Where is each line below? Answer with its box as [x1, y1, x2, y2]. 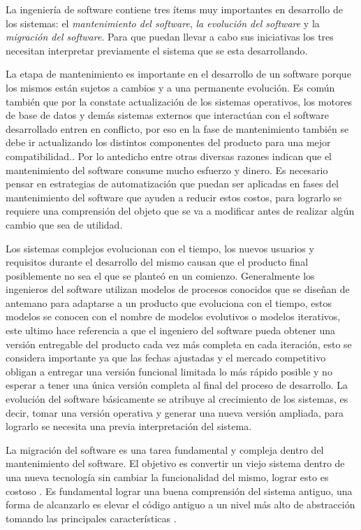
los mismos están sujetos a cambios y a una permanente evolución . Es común [6, 80, 335, 94]
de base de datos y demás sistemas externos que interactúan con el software [6, 108, 330, 122]
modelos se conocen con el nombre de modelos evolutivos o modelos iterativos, [6, 309, 341, 324]
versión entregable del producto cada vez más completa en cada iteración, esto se [6, 336, 352, 351]
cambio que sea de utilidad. [6, 217, 123, 231]
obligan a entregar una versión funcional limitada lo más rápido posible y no [6, 364, 332, 378]
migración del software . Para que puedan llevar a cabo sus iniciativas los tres [6, 29, 334, 44]
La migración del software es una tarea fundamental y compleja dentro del [6, 442, 324, 457]
